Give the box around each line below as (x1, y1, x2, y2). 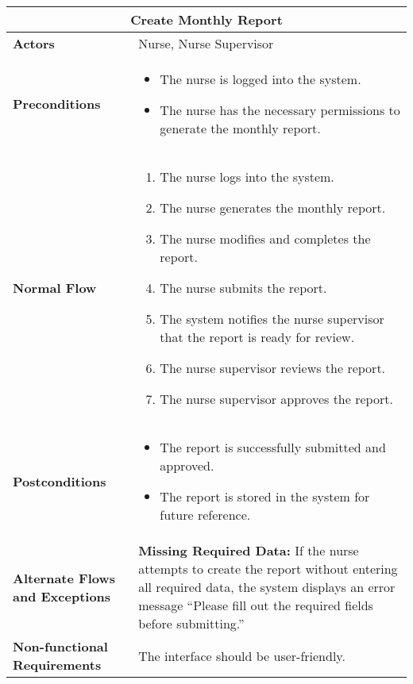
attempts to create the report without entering (138, 559, 398, 578)
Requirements (13, 655, 102, 674)
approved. (160, 456, 214, 475)
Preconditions (13, 94, 101, 113)
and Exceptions (13, 586, 111, 605)
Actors (13, 34, 55, 52)
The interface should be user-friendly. (138, 646, 345, 665)
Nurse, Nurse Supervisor (138, 34, 274, 52)
